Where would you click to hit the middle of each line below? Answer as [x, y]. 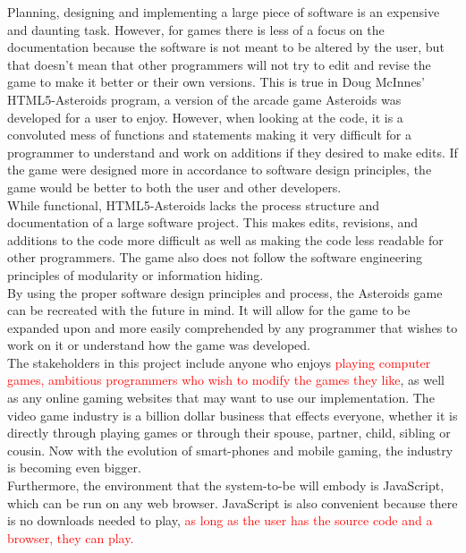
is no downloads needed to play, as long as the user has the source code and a [220, 520]
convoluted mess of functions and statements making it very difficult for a [209, 135]
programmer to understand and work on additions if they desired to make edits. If [233, 152]
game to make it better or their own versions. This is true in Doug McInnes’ [216, 82]
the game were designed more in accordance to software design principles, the [220, 170]
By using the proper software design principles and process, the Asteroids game [225, 292]
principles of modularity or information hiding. [136, 274]
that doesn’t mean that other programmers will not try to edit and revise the [219, 64]
